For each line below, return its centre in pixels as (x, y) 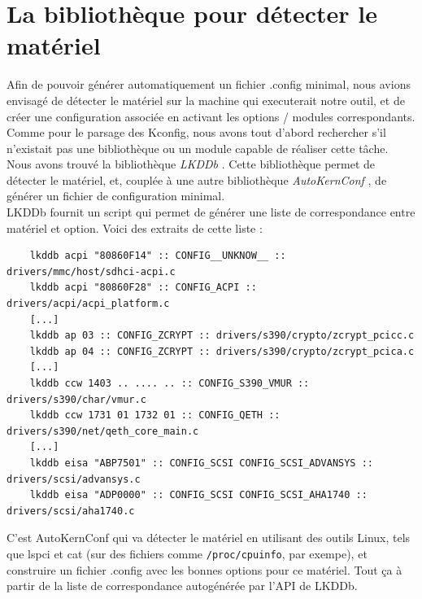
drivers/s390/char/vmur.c (76, 399)
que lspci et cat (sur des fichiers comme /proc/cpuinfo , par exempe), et (187, 553)
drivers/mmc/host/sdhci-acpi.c (91, 271)
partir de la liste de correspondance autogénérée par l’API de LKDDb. (182, 586)
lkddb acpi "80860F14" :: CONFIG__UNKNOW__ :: (158, 256)
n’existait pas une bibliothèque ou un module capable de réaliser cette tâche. (198, 148)
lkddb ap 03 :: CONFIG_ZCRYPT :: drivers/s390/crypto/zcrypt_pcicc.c (222, 336)
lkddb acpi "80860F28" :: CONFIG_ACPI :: (143, 288)
